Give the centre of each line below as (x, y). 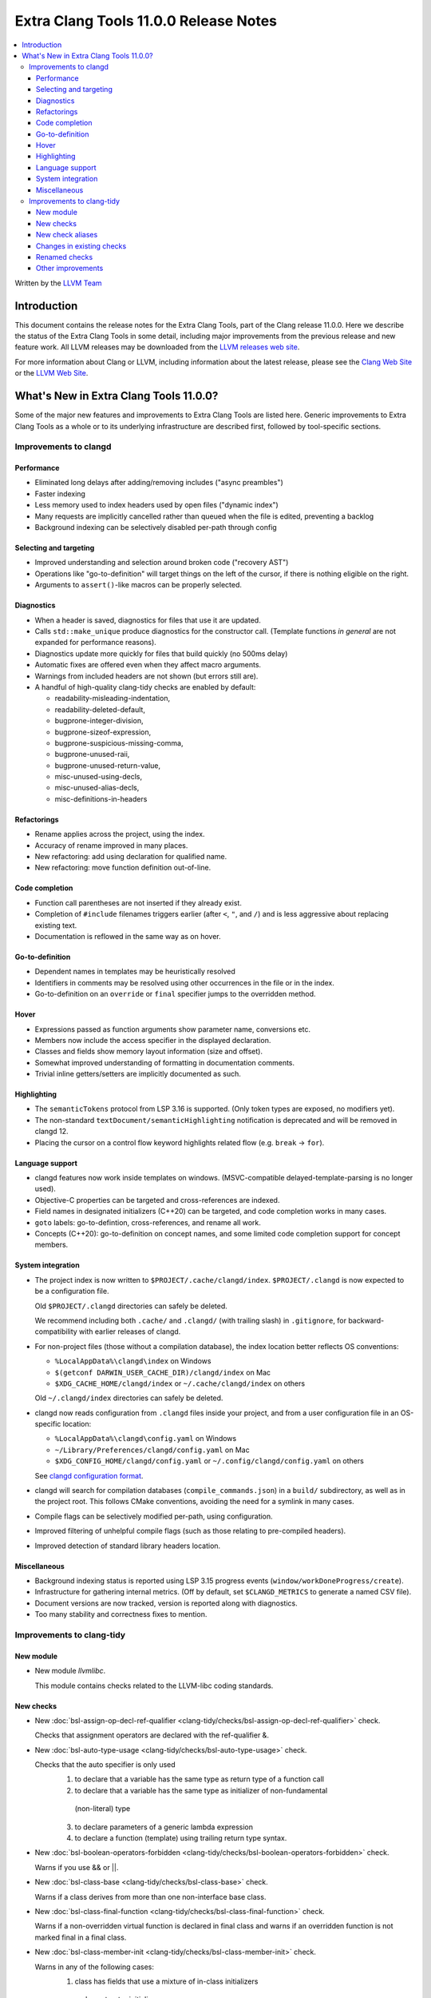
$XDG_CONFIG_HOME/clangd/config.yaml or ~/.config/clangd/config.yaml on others (210, 1461)
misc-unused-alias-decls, (97, 788)
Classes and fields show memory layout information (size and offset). (149, 1052)
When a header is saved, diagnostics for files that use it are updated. (148, 620)
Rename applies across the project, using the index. (120, 834)
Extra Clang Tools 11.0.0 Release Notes (146, 21)
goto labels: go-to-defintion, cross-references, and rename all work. (148, 1222)
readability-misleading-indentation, (113, 699)
